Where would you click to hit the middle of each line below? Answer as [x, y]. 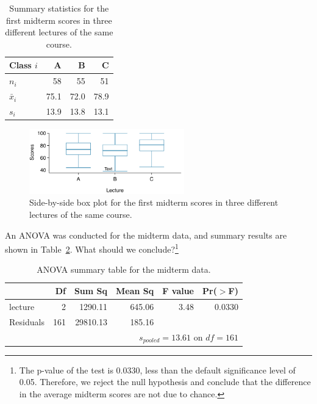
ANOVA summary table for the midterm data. [124, 269]
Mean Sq [135, 291]
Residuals [27, 321]
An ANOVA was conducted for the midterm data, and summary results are [146, 235]
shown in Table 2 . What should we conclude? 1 [92, 248]
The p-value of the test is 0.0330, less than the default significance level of [157, 370]
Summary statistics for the [59, 8]
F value [178, 291]
